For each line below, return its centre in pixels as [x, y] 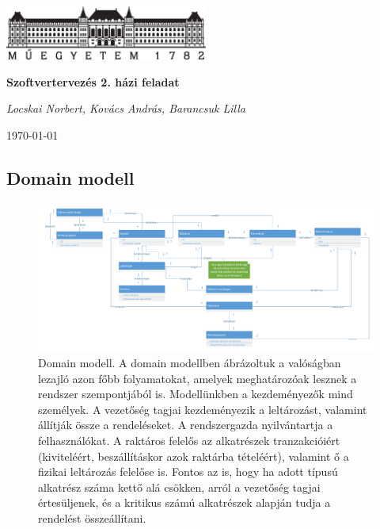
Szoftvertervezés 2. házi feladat [93, 81]
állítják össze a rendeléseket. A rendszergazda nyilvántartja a [186, 425]
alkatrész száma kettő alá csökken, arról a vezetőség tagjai [179, 487]
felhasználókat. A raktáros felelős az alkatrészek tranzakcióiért [189, 441]
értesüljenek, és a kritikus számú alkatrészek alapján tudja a [184, 502]
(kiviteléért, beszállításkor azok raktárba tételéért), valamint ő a [194, 456]
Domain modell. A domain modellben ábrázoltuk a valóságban [190, 363]
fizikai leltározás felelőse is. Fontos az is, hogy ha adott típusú [188, 471]
